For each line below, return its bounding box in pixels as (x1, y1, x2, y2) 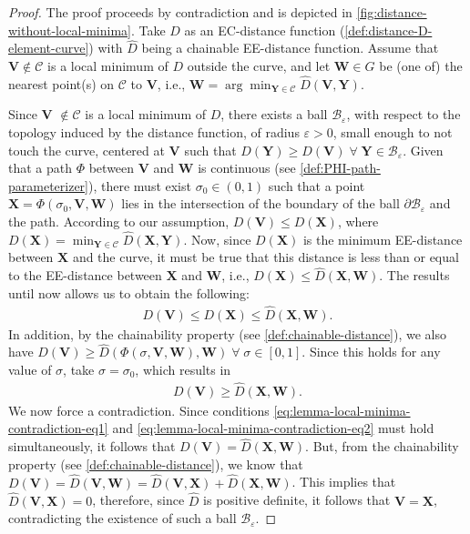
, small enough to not (332, 123, 453, 141)
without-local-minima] (8, 20, 131, 39)
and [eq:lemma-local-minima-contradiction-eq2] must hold (112, 418, 434, 438)
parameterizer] (8, 176, 89, 195)
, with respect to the (346, 105, 461, 124)
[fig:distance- (356, 3, 427, 21)
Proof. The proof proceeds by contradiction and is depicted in (8, 3, 352, 21)
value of (8, 360, 52, 379)
